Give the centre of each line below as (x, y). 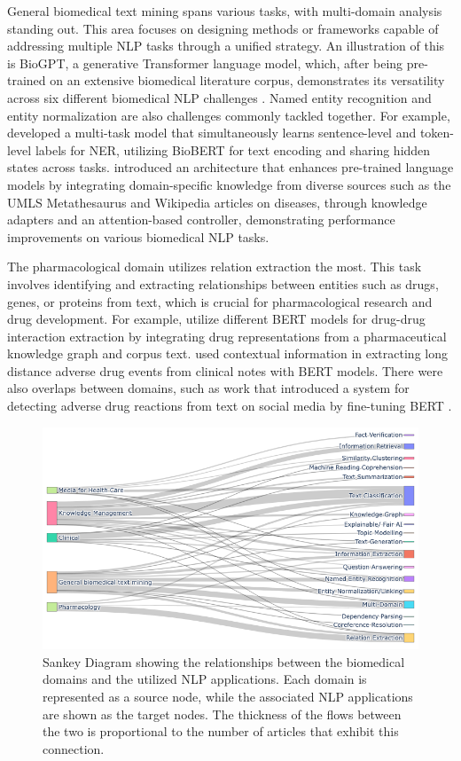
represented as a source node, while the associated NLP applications (228, 697)
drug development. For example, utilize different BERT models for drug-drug (216, 319)
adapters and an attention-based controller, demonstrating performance (201, 220)
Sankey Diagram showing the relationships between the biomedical (224, 661)
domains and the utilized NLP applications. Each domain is (205, 679)
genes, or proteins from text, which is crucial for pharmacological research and (220, 301)
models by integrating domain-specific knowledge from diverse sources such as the (229, 184)
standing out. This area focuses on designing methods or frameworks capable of (223, 28)
